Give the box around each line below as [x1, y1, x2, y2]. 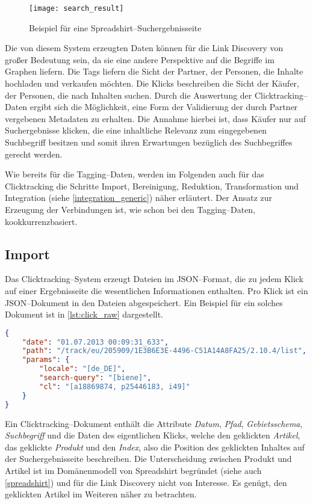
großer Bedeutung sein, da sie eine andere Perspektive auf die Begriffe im [5, 53, 274, 66]
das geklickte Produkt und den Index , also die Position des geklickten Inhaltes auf [5, 440, 305, 453]
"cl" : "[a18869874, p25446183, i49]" [39, 382, 190, 391]
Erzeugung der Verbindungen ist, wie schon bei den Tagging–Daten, [5, 203, 256, 215]
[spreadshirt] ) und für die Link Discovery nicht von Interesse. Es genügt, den [5, 476, 287, 488]
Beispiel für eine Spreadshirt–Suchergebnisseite [29, 21, 202, 34]
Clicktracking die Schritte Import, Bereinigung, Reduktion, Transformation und [5, 179, 299, 192]
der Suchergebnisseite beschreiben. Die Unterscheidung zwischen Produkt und [5, 452, 292, 465]
